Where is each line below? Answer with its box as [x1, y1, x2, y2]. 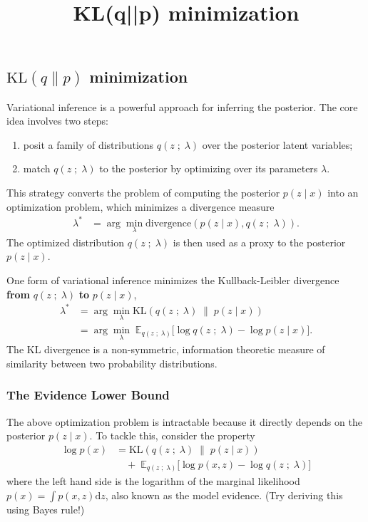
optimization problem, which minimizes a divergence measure [6, 199, 275, 214]
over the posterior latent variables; [202, 137, 353, 152]
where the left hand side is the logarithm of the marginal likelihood [6, 474, 300, 489]
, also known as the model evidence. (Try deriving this [105, 488, 343, 502]
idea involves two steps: [6, 113, 108, 128]
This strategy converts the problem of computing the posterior [6, 184, 280, 199]
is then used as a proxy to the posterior [173, 234, 346, 249]
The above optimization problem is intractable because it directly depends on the [6, 414, 362, 429]
